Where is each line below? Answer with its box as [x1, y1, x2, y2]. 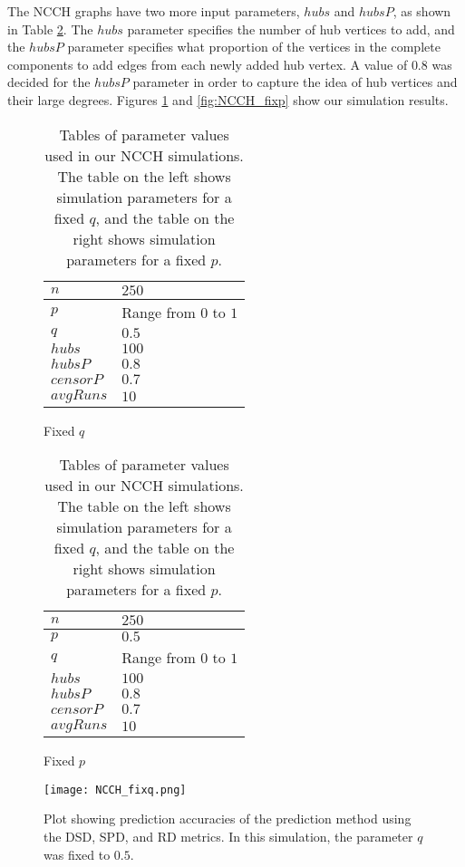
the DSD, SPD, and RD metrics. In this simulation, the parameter [44, 827, 413, 845]
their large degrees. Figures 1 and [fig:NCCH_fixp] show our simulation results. [7, 90, 449, 109]
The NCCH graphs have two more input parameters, [7, 2, 300, 20]
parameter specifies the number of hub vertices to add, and [127, 19, 455, 38]
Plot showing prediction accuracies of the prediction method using [44, 809, 412, 828]
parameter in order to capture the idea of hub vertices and [132, 72, 458, 92]
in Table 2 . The [7, 19, 93, 38]
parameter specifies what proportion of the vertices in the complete [67, 37, 441, 56]
